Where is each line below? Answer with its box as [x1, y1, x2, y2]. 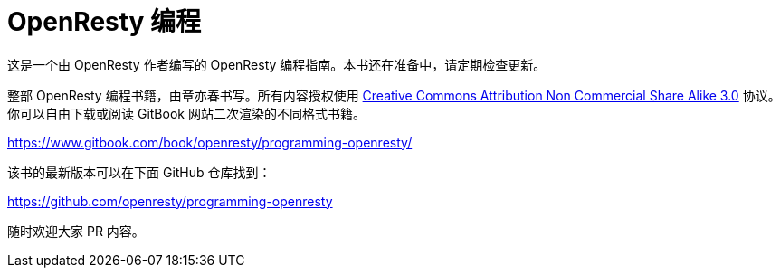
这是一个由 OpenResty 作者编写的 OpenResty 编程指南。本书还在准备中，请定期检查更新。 [7, 56, 547, 72]
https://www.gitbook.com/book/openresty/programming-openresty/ [7, 134, 413, 150]
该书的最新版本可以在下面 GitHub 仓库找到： [7, 164, 271, 180]
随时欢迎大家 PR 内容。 [7, 223, 145, 239]
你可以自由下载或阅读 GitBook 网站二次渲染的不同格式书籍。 [7, 105, 366, 121]
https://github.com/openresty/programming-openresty [7, 193, 333, 209]
